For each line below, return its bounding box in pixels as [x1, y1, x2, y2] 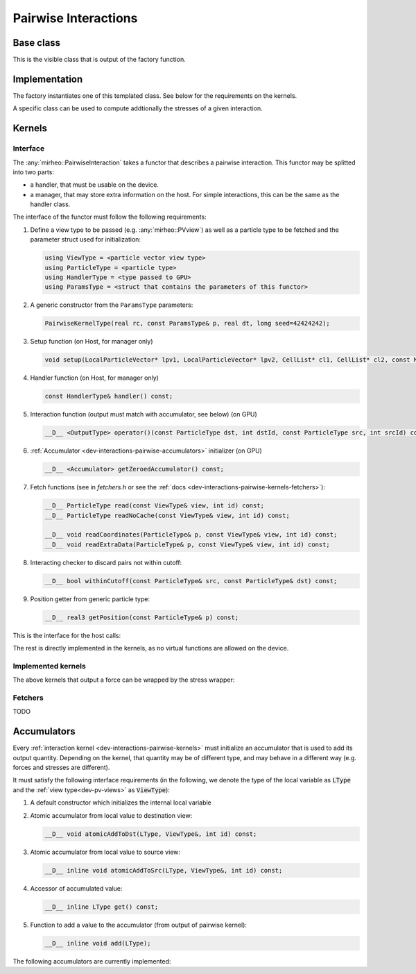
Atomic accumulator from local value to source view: [30, 848, 180, 856]
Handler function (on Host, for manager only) [30, 373, 159, 382]
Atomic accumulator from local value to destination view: [30, 811, 193, 819]
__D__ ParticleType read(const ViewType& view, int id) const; [44, 502, 265, 510]
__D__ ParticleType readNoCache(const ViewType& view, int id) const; [44, 511, 291, 519]
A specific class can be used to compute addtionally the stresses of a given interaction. [12, 104, 263, 112]
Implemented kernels [12, 661, 86, 671]
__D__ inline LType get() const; [44, 902, 159, 911]
